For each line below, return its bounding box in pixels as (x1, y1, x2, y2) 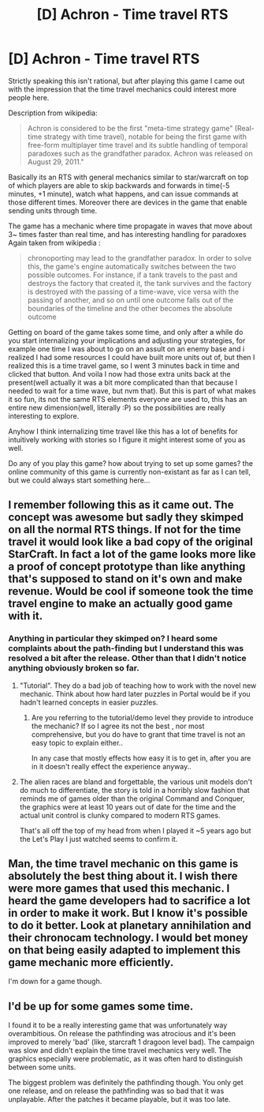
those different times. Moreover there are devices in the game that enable (8, 197, 247, 207)
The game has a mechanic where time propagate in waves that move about (8, 221, 253, 231)
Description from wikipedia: (8, 108, 98, 118)
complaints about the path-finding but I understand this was (8, 643, 244, 654)
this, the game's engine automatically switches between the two (27, 261, 236, 271)
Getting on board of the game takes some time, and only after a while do (8, 327, 244, 336)
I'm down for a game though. (8, 977, 102, 986)
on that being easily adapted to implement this (8, 944, 241, 957)
